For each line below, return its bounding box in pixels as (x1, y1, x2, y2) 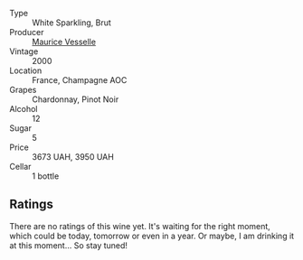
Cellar (9, 162, 32, 172)
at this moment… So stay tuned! (9, 239, 128, 251)
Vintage (9, 46, 39, 57)
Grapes (9, 85, 37, 95)
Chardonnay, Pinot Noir (32, 94, 119, 105)
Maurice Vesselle (32, 36, 97, 47)
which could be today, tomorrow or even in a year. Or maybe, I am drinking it (9, 230, 295, 241)
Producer (9, 27, 44, 37)
